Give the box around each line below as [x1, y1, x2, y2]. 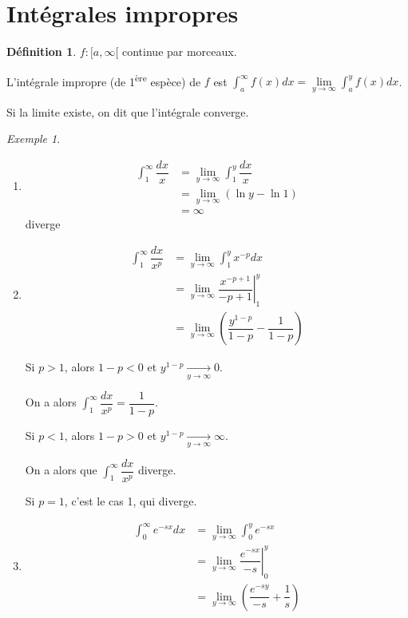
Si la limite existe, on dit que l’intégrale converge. [6, 103, 249, 120]
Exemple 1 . [6, 130, 61, 147]
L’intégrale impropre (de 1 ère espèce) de [6, 70, 201, 89]
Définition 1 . [6, 43, 77, 60]
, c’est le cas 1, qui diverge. [64, 493, 197, 509]
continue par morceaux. [122, 43, 237, 60]
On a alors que [25, 462, 97, 478]
